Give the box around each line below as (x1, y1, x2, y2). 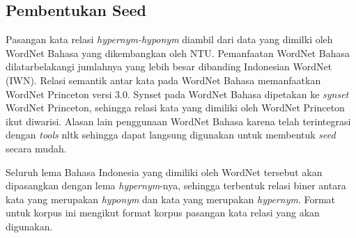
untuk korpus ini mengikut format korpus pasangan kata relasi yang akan (6, 205, 320, 220)
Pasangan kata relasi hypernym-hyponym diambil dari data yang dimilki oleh (6, 32, 333, 47)
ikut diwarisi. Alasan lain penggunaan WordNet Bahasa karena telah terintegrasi (6, 113, 351, 128)
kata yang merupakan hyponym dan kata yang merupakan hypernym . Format (6, 191, 336, 206)
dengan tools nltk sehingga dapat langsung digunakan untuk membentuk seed (6, 127, 336, 142)
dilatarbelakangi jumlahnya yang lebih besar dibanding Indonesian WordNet (6, 59, 332, 74)
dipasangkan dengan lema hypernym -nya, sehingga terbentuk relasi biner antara (6, 178, 346, 193)
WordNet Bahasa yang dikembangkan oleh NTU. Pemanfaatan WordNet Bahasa (6, 45, 350, 60)
